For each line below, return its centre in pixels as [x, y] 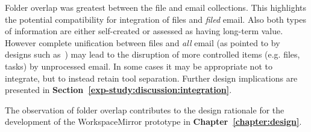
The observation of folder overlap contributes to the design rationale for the [145, 109]
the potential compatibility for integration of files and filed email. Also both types [155, 19]
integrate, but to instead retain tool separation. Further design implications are [151, 78]
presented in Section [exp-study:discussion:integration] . [118, 90]
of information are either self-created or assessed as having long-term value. [144, 31]
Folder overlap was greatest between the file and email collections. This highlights [155, 7]
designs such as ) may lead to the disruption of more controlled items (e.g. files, [152, 54]
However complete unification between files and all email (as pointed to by [143, 42]
